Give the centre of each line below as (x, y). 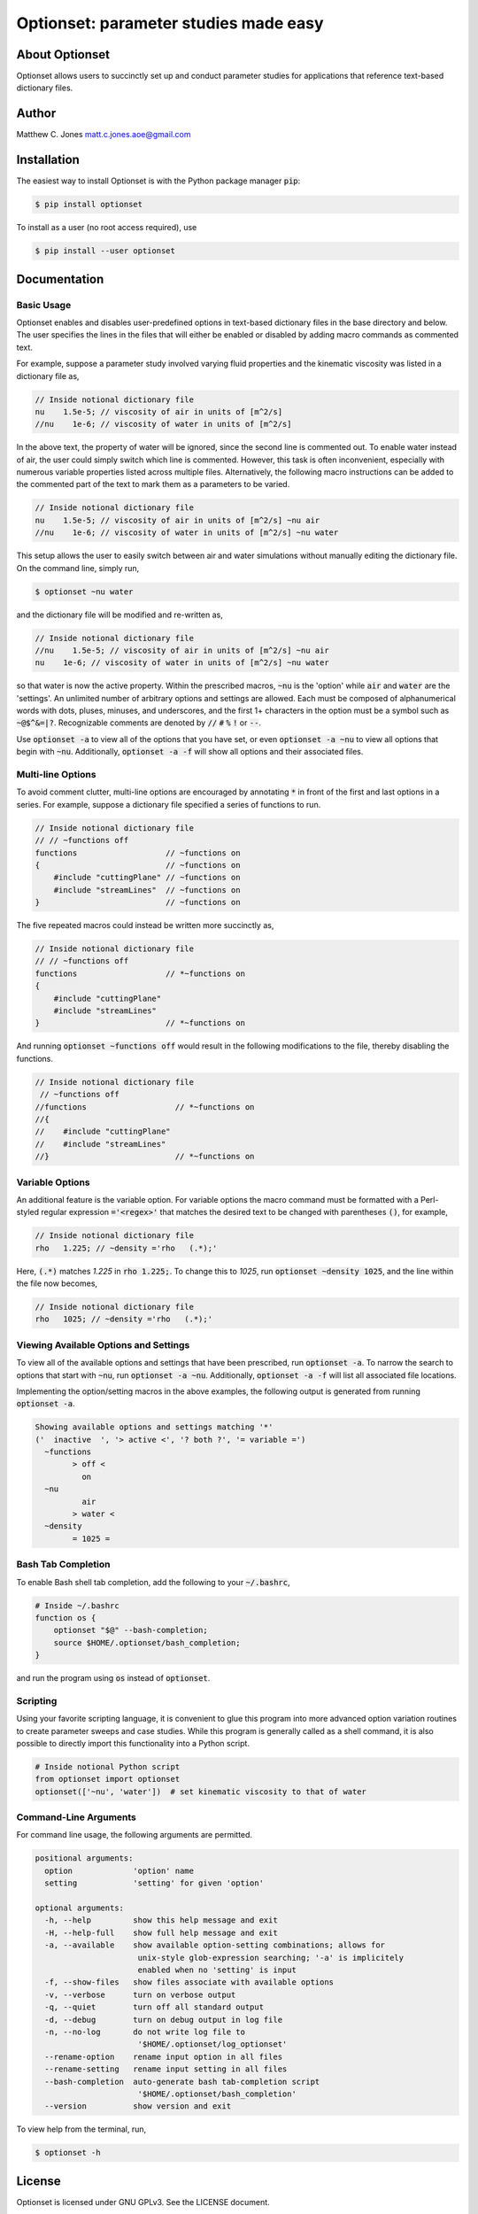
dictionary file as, (48, 375)
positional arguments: (84, 1858)
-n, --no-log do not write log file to (145, 2032)
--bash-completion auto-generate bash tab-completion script (182, 2082)
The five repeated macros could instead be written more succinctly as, (145, 925)
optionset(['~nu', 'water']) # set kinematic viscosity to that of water (201, 1792)
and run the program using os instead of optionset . (113, 1678)
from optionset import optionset (108, 1779)
